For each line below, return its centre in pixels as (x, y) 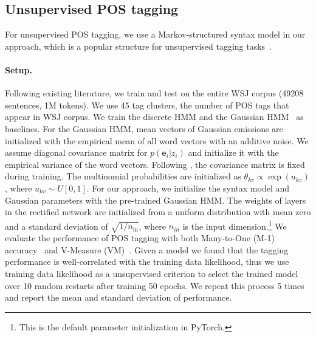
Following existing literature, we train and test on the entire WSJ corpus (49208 (154, 93)
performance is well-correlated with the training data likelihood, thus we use (147, 262)
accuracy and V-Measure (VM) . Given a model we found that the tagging (147, 249)
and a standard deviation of (57, 226)
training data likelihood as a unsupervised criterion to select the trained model (152, 273)
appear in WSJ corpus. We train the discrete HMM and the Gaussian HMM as (154, 117)
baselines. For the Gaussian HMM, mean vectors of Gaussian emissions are (144, 128)
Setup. (19, 69)
